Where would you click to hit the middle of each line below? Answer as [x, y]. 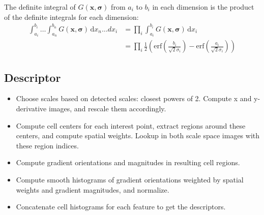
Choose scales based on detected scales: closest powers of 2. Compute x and [134, 98]
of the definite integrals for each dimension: [71, 17]
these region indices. [47, 145]
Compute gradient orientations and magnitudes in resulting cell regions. [128, 162]
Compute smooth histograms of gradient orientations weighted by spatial [130, 179]
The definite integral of [40, 7]
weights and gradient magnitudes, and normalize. [93, 189]
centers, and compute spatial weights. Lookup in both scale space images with [138, 135]
